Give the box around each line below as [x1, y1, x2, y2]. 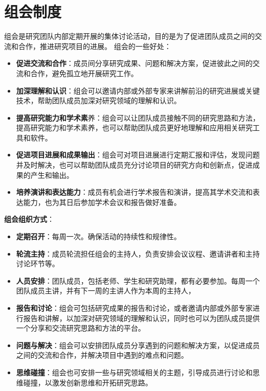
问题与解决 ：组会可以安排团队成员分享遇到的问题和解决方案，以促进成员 [16, 339, 260, 350]
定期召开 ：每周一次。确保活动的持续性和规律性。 [16, 231, 181, 242]
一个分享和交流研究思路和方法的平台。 [16, 323, 145, 333]
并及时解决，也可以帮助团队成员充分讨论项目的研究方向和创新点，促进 [16, 159, 253, 170]
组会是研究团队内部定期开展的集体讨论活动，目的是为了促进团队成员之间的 [4, 31, 255, 41]
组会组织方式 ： [4, 214, 54, 224]
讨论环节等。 [16, 258, 59, 269]
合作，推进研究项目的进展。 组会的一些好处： [18, 40, 171, 51]
